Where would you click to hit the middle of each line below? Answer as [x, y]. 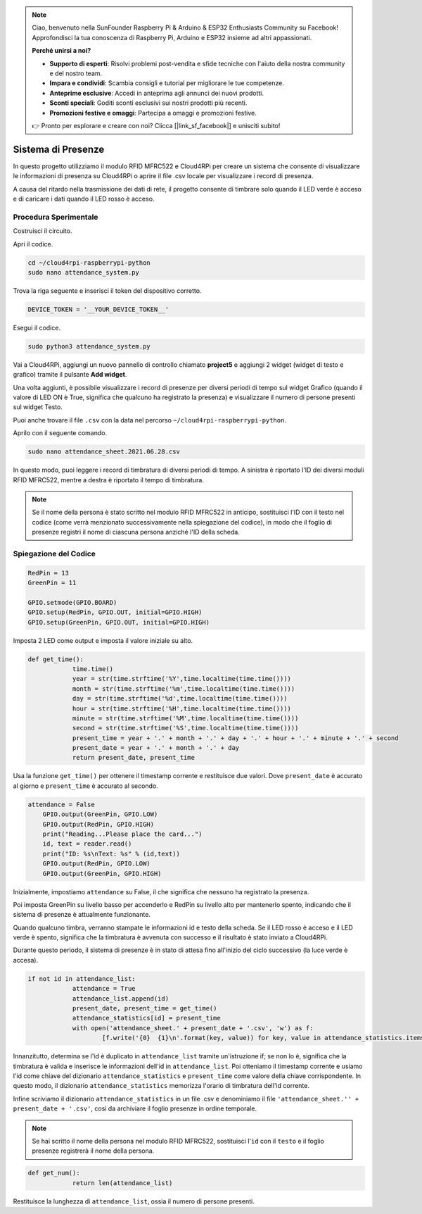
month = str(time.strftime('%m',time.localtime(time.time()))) [184, 689]
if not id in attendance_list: [82, 978]
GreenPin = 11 [52, 583]
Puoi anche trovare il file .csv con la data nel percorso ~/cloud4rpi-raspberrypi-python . [149, 420]
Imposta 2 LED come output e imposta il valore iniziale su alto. [103, 640]
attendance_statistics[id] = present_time [146, 1018]
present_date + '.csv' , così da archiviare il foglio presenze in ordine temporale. [135, 1108]
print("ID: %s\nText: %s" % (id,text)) [111, 853]
